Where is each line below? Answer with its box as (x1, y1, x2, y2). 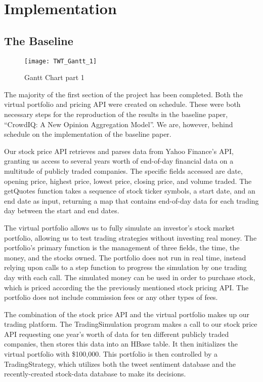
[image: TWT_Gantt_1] (24, 57, 97, 65)
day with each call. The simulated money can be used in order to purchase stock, (4, 272, 255, 282)
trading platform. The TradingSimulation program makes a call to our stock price (4, 319, 257, 329)
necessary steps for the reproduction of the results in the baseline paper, (4, 109, 228, 120)
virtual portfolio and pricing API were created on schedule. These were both (4, 99, 241, 109)
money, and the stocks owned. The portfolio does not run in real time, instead (4, 252, 246, 262)
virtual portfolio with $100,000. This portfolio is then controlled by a (4, 349, 217, 359)
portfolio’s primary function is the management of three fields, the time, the (4, 242, 240, 253)
